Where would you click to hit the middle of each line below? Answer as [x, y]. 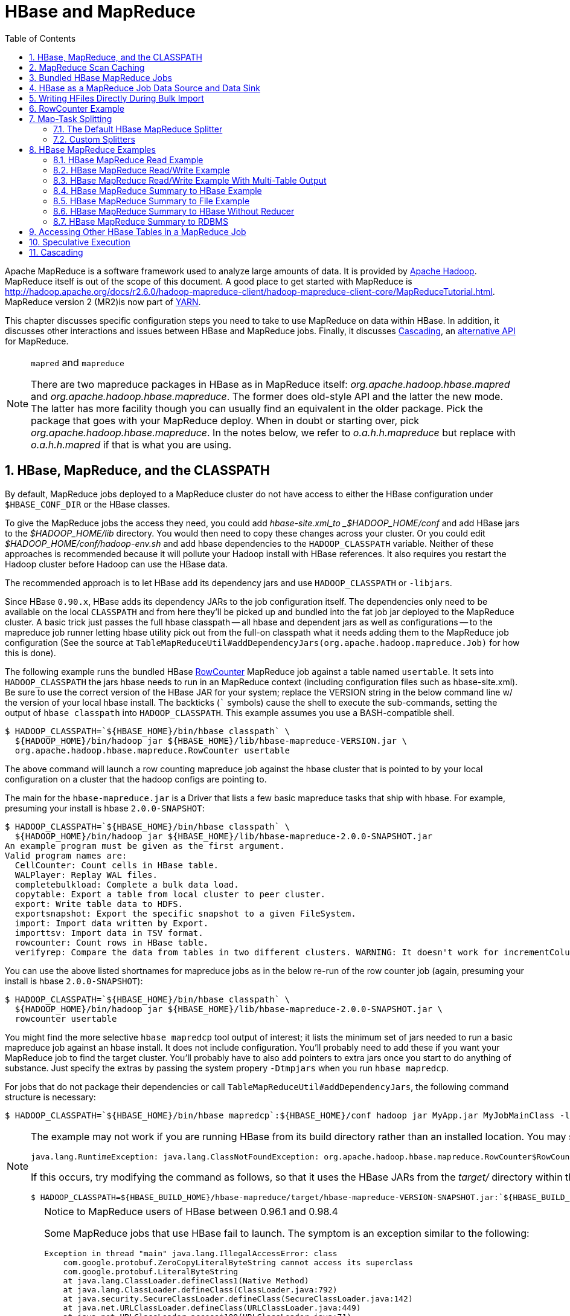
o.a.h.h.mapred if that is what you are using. [131, 444]
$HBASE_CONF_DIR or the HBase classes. [88, 504]
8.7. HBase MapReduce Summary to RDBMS [141, 221]
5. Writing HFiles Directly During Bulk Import [117, 98]
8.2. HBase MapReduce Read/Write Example [142, 170]
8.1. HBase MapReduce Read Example [128, 160]
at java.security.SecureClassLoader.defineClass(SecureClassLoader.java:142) [238, 1298]
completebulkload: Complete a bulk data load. [127, 884]
